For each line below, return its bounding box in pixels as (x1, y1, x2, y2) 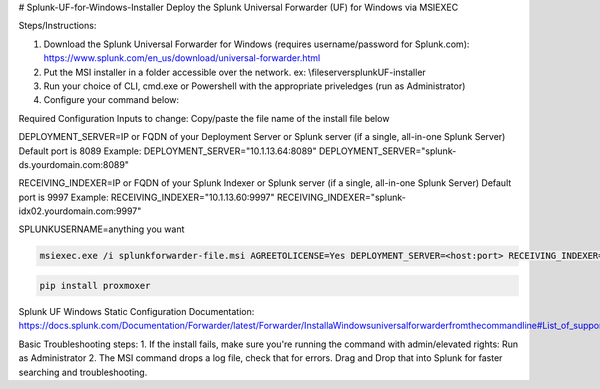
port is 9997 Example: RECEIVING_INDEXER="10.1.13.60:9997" (18, 191, 275, 203)
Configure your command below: (43, 94, 180, 106)
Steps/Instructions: (18, 20, 97, 32)
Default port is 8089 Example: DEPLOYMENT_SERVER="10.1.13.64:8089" (18, 145, 317, 157)
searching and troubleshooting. (18, 366, 148, 378)
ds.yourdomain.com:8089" (18, 158, 130, 170)
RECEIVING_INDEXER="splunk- (276, 191, 407, 203)
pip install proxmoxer (39, 280, 151, 292)
